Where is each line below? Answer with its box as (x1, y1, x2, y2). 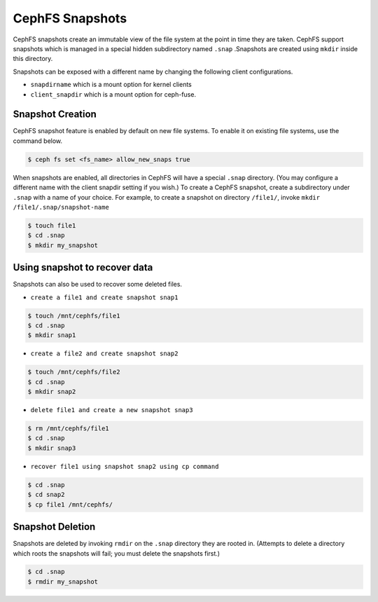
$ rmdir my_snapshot (27, 577, 98, 585)
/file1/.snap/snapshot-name (13, 203, 110, 211)
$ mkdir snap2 (27, 388, 76, 396)
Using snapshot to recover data (13, 261, 153, 273)
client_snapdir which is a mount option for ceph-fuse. (30, 90, 196, 98)
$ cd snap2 (27, 491, 65, 499)
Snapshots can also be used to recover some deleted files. (13, 280, 182, 289)
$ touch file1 (27, 221, 76, 229)
